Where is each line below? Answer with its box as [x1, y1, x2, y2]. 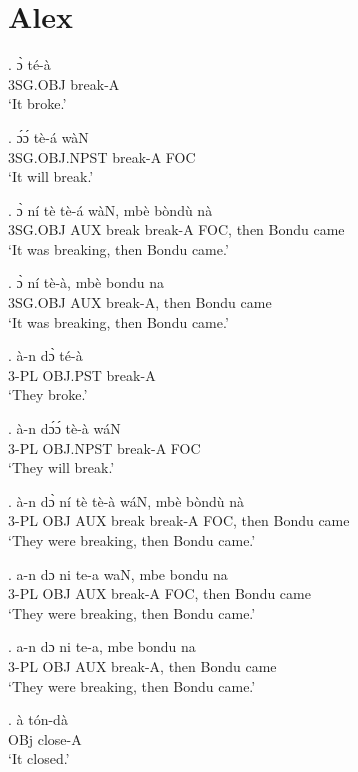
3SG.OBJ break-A [8, 73, 120, 94]
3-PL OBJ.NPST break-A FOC [8, 437, 201, 458]
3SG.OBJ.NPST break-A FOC [8, 146, 196, 167]
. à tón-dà [8, 709, 68, 730]
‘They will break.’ [8, 457, 115, 478]
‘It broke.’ [8, 93, 67, 114]
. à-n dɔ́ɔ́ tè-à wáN [8, 418, 121, 439]
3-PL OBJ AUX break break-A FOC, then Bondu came [8, 510, 350, 531]
